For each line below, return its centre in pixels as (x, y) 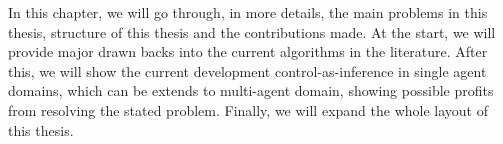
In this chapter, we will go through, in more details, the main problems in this (248, 12)
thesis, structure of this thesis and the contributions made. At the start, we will (252, 31)
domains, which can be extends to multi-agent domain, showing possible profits (251, 90)
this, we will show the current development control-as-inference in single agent (247, 70)
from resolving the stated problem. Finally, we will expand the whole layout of (248, 109)
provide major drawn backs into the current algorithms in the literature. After (248, 51)
